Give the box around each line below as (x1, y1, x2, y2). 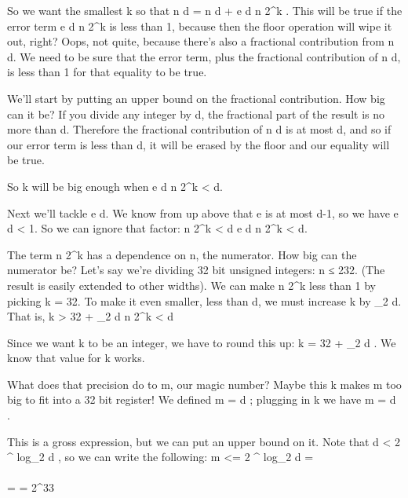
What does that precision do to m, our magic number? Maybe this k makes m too (7, 375, 402, 392)
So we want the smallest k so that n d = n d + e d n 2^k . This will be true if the (7, 2, 403, 18)
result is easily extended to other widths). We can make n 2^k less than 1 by (7, 276, 376, 293)
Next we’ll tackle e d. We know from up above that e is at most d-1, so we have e (7, 204, 399, 221)
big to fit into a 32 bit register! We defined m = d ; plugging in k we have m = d (7, 391, 396, 408)
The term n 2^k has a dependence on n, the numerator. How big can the (7, 246, 357, 262)
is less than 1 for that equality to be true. (7, 64, 207, 80)
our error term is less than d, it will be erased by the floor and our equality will (7, 136, 390, 152)
